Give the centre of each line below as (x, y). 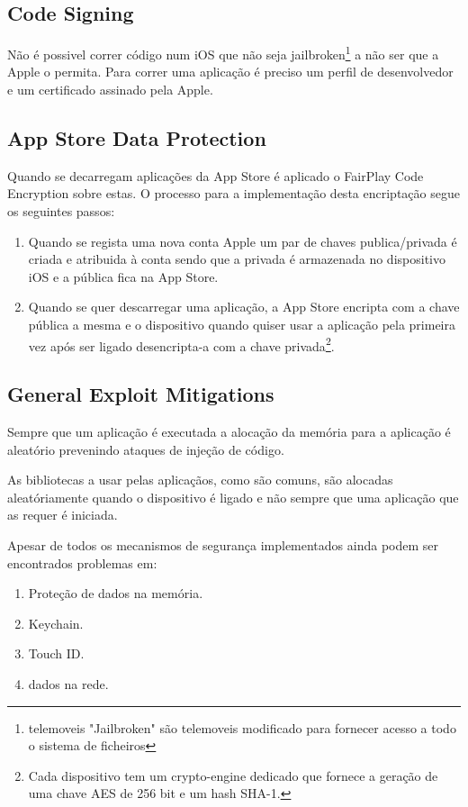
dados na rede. (68, 683)
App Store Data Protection (137, 138)
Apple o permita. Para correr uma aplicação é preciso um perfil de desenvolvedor (230, 72)
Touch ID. (56, 653)
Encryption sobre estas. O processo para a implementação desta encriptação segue (234, 193)
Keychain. (56, 623)
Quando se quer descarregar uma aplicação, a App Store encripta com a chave (244, 307)
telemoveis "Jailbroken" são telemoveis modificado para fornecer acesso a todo (242, 727)
